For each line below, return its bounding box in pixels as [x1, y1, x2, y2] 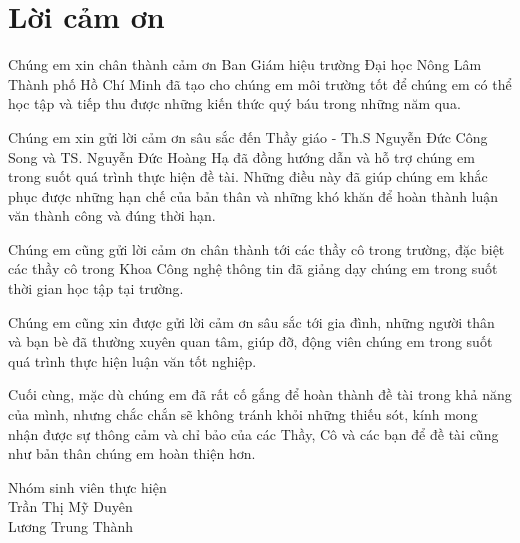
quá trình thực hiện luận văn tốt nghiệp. [8, 350, 257, 371]
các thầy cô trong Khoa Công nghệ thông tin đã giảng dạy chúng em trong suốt [8, 258, 498, 279]
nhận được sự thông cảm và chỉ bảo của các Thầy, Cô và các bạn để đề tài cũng [8, 423, 499, 444]
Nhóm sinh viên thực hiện [8, 476, 167, 497]
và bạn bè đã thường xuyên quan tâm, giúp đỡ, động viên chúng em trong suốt [8, 331, 493, 352]
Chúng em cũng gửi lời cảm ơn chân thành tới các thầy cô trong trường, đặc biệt [8, 238, 505, 259]
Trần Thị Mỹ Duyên [8, 496, 133, 517]
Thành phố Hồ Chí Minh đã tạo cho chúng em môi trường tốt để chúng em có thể [8, 73, 512, 94]
